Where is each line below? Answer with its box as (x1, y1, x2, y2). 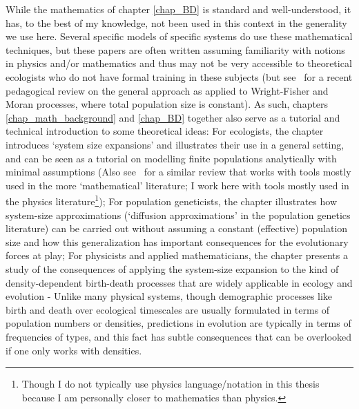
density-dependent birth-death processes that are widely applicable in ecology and (6, 275, 353, 289)
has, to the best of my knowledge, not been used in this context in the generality (6, 15, 347, 30)
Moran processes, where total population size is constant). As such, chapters (6, 97, 329, 111)
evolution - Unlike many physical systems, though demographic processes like (6, 289, 333, 303)
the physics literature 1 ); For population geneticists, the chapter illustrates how (6, 192, 338, 208)
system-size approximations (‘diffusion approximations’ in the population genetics (6, 207, 351, 222)
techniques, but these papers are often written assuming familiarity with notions (6, 42, 345, 57)
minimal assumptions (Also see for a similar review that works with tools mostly (6, 164, 351, 179)
